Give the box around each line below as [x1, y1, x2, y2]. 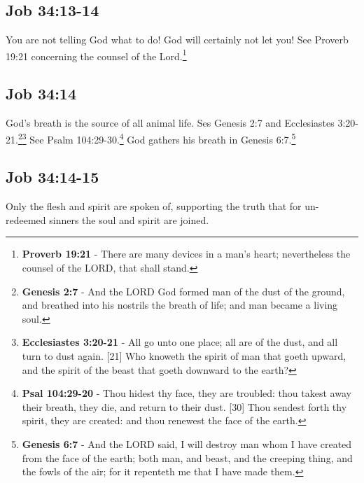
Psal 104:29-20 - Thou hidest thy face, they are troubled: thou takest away [22, 386, 351, 400]
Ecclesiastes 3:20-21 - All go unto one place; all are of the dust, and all [22, 335, 338, 349]
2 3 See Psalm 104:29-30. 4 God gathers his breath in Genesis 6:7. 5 [17, 129, 296, 146]
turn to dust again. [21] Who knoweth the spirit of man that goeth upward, [22, 349, 346, 363]
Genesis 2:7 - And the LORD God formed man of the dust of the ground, [22, 283, 345, 298]
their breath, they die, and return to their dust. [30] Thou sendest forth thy [22, 399, 347, 414]
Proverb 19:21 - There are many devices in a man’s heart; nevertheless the [22, 246, 351, 261]
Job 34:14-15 [6, 166, 99, 188]
